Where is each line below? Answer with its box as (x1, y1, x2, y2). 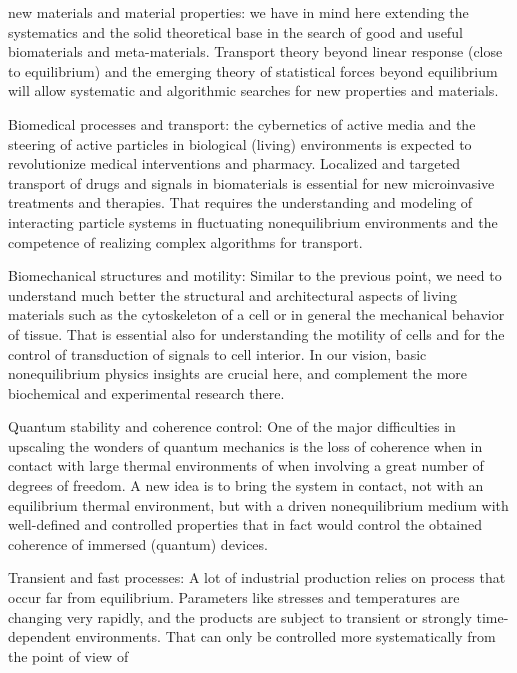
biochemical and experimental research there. (8, 382, 285, 403)
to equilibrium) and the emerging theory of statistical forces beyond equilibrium (8, 60, 498, 81)
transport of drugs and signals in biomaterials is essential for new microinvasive (8, 172, 495, 193)
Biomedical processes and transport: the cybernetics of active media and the (8, 113, 476, 134)
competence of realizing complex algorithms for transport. (8, 231, 363, 252)
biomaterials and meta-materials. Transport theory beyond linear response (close (8, 41, 503, 62)
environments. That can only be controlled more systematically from (75, 626, 496, 647)
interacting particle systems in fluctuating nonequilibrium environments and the (8, 211, 498, 232)
